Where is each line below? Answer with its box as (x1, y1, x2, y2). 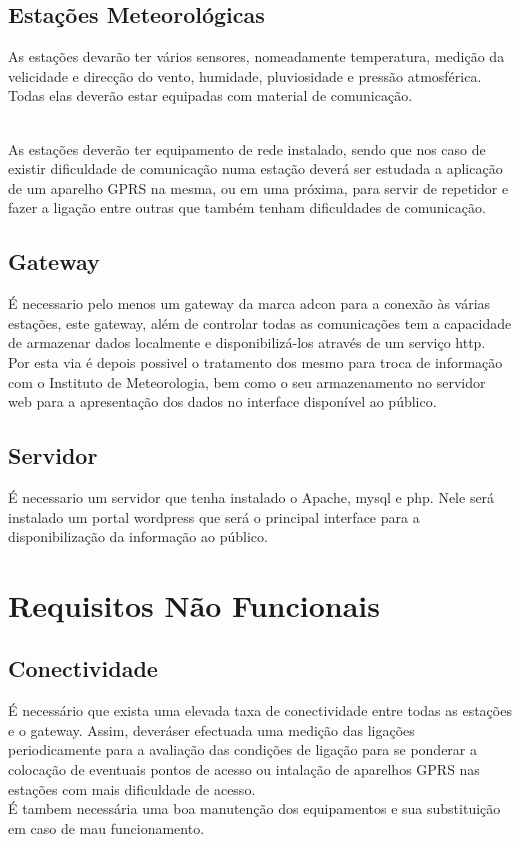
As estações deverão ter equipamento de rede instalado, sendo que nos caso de (8, 138, 486, 159)
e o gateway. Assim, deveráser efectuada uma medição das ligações (8, 719, 415, 740)
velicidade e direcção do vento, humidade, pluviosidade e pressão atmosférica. (8, 65, 482, 86)
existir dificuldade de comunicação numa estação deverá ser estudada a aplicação (8, 158, 503, 179)
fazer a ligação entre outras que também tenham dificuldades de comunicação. (8, 197, 486, 218)
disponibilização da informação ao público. (8, 526, 268, 547)
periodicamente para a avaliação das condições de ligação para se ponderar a (8, 739, 478, 760)
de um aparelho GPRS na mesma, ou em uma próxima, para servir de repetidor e (8, 177, 509, 198)
